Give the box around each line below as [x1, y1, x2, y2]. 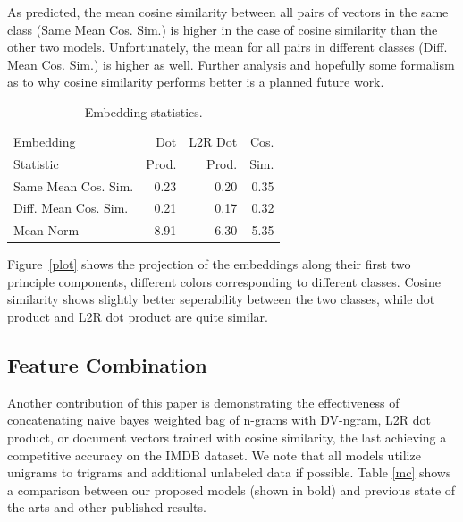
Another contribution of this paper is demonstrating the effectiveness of [7, 392, 400, 411]
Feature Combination [7, 351, 207, 379]
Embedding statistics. [84, 102, 203, 121]
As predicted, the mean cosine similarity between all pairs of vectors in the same [7, 3, 449, 21]
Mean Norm [13, 221, 80, 240]
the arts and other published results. [7, 498, 206, 517]
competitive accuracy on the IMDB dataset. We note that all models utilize [7, 445, 421, 464]
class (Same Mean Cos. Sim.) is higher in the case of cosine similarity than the [7, 20, 438, 38]
